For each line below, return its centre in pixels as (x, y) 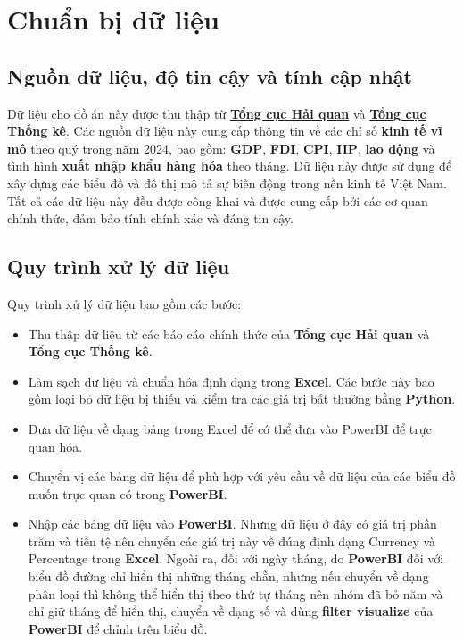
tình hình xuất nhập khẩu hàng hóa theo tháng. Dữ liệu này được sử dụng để (230, 166)
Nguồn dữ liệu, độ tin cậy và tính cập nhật (210, 75)
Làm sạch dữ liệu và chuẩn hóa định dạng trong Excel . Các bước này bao (231, 381)
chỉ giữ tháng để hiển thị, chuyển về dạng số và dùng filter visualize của (231, 611)
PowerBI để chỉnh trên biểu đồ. (118, 628)
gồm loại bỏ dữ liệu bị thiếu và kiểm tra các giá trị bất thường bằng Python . (242, 399)
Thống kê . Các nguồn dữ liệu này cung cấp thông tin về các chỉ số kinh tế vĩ (225, 131)
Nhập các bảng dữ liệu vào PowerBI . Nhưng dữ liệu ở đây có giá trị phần (232, 524)
